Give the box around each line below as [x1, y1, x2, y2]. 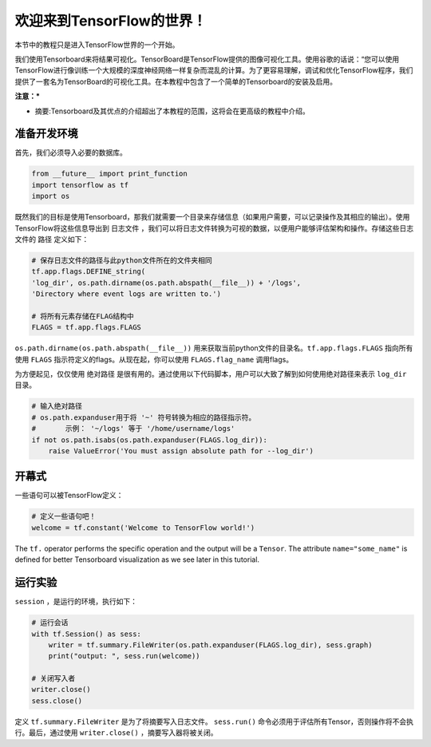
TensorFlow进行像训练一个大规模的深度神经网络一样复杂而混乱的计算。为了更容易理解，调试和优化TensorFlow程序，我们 [14, 65, 413, 75]
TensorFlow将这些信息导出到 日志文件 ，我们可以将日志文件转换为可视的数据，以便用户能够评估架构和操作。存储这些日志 [14, 223, 414, 233]
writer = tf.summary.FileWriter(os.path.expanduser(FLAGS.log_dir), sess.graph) [48, 640, 373, 650]
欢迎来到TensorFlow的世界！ [14, 12, 207, 30]
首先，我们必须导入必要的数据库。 [14, 148, 127, 157]
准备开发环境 [14, 127, 78, 140]
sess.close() [31, 696, 83, 705]
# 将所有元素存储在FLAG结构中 [31, 311, 135, 321]
